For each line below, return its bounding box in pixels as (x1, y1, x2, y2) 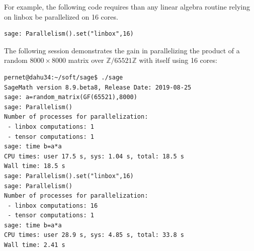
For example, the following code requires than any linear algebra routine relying (4, 2, 250, 12)
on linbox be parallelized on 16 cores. (4, 11, 118, 22)
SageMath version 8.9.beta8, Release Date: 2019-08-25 (4, 83, 192, 91)
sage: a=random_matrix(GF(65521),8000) (4, 94, 137, 101)
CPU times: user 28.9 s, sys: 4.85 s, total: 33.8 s (4, 231, 184, 239)
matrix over (68, 55, 104, 65)
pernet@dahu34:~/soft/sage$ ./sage (4, 73, 123, 81)
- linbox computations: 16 (8, 202, 98, 209)
